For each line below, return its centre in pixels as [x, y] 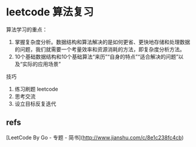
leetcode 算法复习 [50, 12]
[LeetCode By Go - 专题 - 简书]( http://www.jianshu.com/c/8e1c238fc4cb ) [95, 137]
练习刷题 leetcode [36, 89]
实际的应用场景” [41, 64]
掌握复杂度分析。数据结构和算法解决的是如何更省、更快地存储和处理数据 [102, 42]
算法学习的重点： [27, 29]
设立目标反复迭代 [35, 103]
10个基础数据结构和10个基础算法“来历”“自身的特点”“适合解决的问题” [96, 56]
